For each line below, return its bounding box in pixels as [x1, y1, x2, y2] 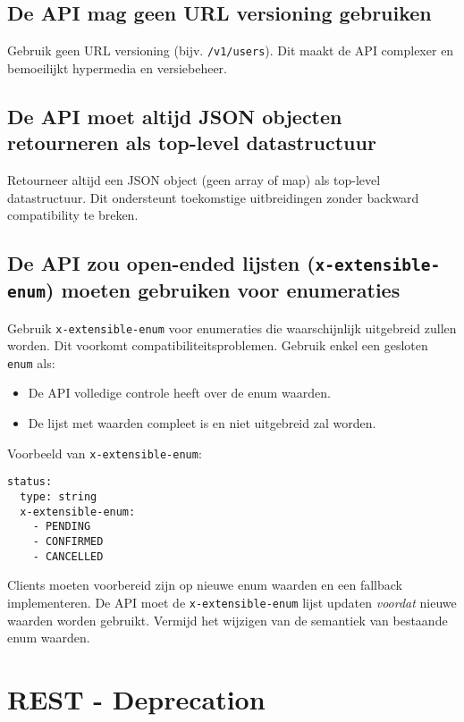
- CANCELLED [32, 550, 104, 563]
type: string [20, 490, 97, 503]
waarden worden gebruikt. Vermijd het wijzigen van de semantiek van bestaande [7, 610, 448, 629]
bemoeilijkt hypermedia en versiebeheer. [7, 58, 227, 77]
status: [7, 475, 53, 489]
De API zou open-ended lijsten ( [7, 249, 316, 277]
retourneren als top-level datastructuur [7, 129, 376, 156]
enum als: [7, 353, 55, 372]
